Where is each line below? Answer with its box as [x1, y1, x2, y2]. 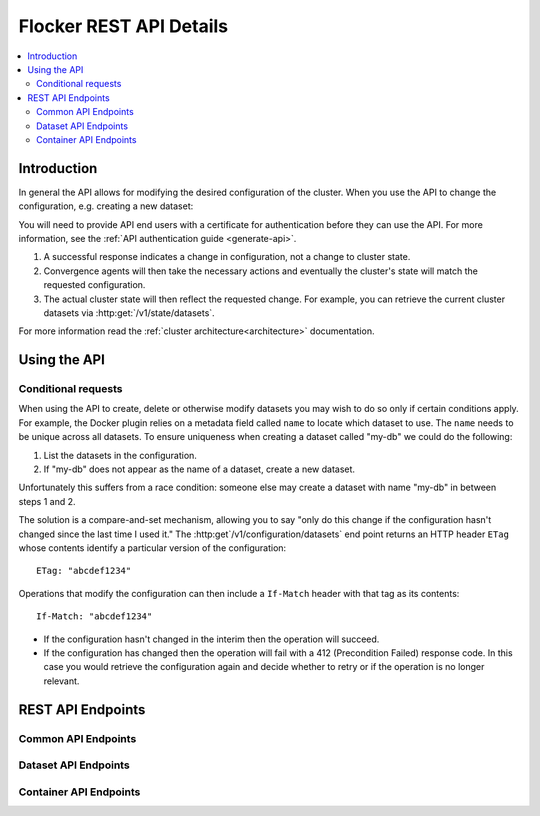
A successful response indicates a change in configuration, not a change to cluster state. [43, 251, 411, 263]
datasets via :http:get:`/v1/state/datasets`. [43, 306, 215, 319]
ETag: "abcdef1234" [36, 565, 132, 577]
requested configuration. [43, 279, 146, 291]
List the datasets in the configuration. [43, 449, 197, 461]
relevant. [43, 675, 80, 687]
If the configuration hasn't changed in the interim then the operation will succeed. [43, 633, 380, 645]
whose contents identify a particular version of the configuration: [18, 541, 287, 554]
